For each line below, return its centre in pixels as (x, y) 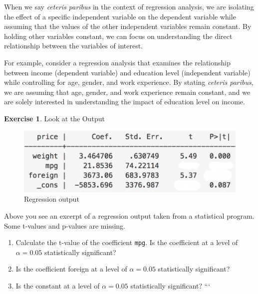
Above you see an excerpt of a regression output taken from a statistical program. (129, 215)
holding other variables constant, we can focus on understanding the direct (118, 36)
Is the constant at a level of (58, 285)
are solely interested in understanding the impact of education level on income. (125, 102)
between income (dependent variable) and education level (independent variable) (127, 72)
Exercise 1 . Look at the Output (54, 118)
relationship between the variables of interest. (74, 46)
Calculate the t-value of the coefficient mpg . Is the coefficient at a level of (127, 242)
